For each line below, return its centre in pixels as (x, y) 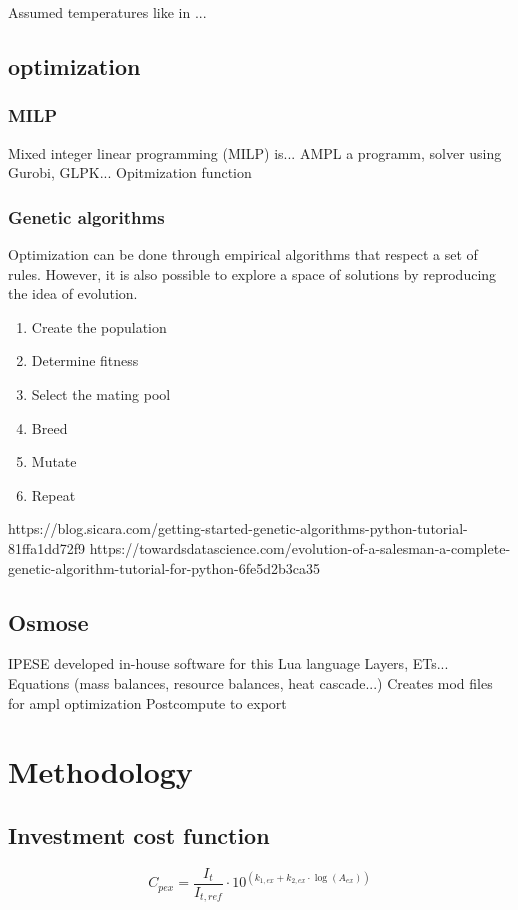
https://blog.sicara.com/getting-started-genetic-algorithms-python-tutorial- (238, 528)
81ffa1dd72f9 (47, 547)
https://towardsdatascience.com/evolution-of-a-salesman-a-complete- (300, 547)
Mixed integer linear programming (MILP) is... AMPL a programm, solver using (255, 152)
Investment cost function (139, 834)
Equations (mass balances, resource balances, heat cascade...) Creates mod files (250, 682)
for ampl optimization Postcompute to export (147, 702)
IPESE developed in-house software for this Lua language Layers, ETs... (228, 663)
